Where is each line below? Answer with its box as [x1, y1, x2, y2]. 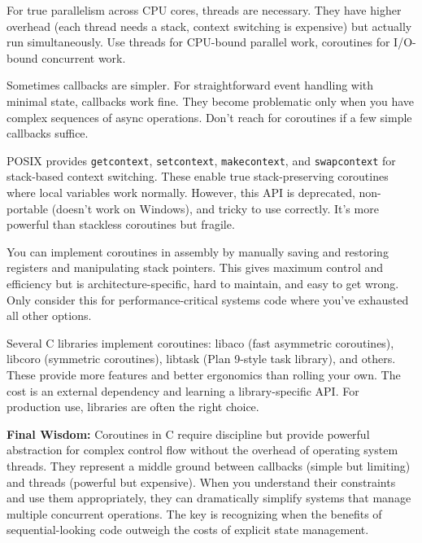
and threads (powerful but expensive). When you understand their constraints [7, 473, 396, 490]
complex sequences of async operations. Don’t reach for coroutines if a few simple [7, 108, 412, 125]
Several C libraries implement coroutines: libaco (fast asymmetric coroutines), [7, 334, 394, 351]
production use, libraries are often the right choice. [7, 398, 259, 415]
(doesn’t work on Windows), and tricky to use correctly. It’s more [51, 199, 379, 217]
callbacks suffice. [7, 125, 89, 142]
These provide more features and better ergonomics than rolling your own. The [7, 366, 401, 383]
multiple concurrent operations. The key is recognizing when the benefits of [7, 505, 382, 522]
